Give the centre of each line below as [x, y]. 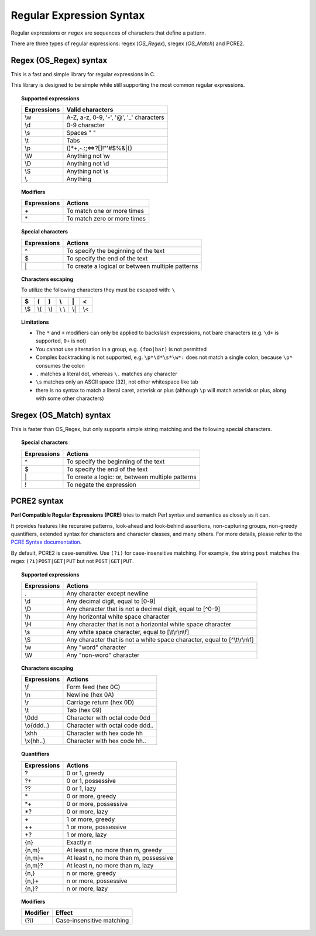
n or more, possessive [97, 881]
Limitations [35, 322]
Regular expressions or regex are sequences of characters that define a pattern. [108, 33]
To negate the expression [102, 484]
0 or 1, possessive [91, 781]
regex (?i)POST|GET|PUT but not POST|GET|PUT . [72, 561]
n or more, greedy [91, 873]
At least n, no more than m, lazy [110, 865]
